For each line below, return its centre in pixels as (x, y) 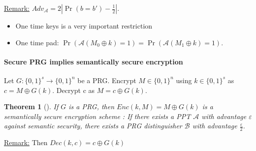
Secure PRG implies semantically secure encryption (94, 61)
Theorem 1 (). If (31, 106)
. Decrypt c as (74, 90)
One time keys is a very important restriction (84, 26)
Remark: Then (26, 142)
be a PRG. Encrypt (107, 80)
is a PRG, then (92, 106)
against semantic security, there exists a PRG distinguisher (93, 126)
